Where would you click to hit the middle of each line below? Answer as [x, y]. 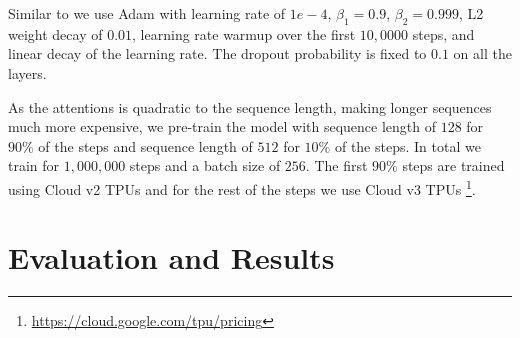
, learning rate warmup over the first [244, 33]
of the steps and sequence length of [145, 145]
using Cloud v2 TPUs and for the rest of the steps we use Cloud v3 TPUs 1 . [242, 187]
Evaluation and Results [171, 257]
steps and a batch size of [205, 165]
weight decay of [55, 33]
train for [34, 165]
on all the [482, 53]
